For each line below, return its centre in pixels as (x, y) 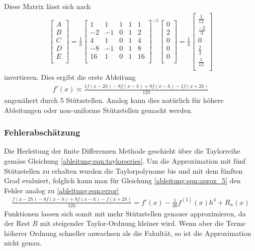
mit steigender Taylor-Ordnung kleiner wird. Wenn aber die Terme (143, 223)
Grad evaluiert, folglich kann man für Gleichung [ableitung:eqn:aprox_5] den (122, 180)
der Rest (17, 223)
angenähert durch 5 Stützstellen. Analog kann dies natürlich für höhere (114, 100)
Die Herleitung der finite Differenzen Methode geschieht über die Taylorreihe (122, 151)
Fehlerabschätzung (42, 132)
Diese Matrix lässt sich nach (48, 6)
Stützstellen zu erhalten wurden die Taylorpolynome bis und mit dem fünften (123, 170)
